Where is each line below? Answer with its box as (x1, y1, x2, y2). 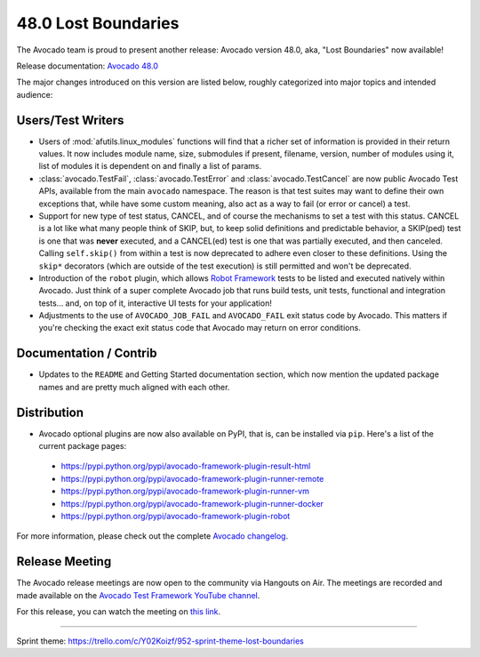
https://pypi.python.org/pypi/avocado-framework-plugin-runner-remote (60, 473, 324, 484)
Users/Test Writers (16, 112, 124, 128)
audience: (16, 89, 53, 100)
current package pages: (38, 441, 127, 452)
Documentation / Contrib (16, 346, 157, 361)
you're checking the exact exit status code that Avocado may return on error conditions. (38, 323, 362, 333)
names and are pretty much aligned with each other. (38, 381, 230, 392)
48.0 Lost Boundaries (16, 13, 180, 33)
